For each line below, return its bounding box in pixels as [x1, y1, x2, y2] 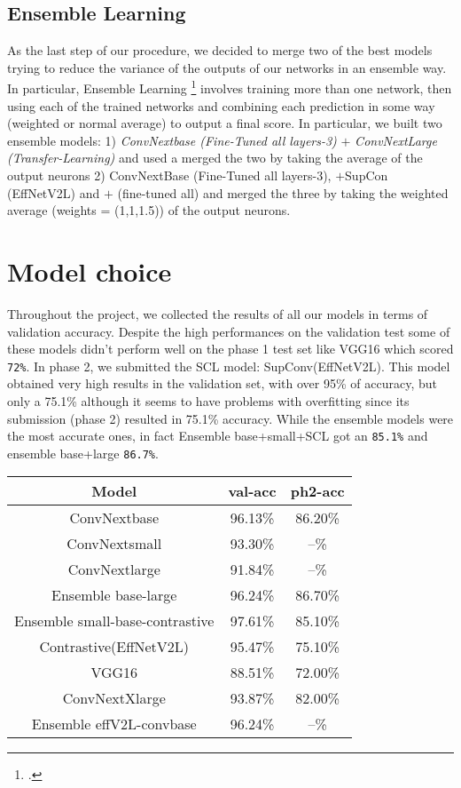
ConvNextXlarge [62, 688, 166, 709]
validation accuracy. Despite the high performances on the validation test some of [7, 322, 450, 340]
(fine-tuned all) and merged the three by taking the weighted [117, 183, 449, 202]
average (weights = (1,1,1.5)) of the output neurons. [7, 201, 291, 219]
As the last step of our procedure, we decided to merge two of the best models [7, 41, 433, 60]
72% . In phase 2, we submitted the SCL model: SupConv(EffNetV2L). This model [7, 356, 450, 375]
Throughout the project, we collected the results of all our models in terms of [7, 304, 428, 322]
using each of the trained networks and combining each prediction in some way [7, 96, 435, 115]
